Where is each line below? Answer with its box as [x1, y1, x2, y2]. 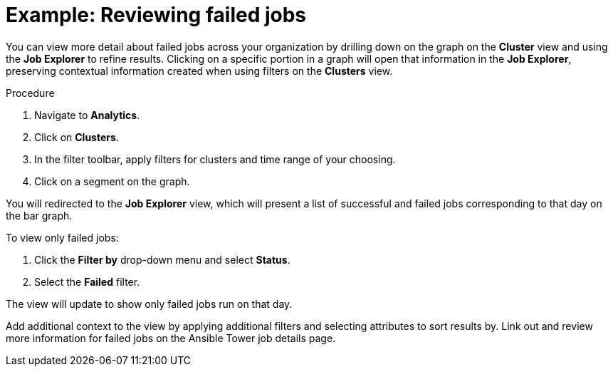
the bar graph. [6, 209, 73, 222]
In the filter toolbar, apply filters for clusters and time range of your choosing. [34, 153, 396, 165]
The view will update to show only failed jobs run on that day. [6, 297, 293, 310]
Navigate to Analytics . [34, 108, 140, 121]
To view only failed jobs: [6, 231, 119, 244]
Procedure [6, 86, 55, 99]
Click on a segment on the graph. [34, 175, 190, 187]
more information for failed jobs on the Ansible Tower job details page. [6, 331, 336, 344]
